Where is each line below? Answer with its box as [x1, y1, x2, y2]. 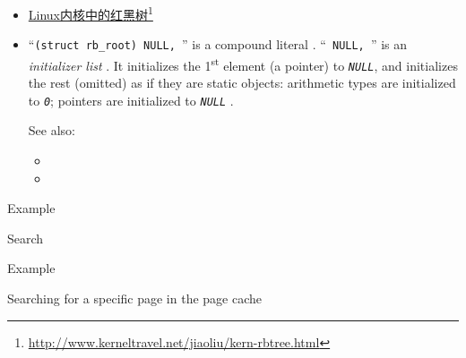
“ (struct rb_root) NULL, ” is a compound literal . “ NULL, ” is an [28, 35, 408, 54]
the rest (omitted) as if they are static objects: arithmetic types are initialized [28, 73, 456, 92]
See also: [28, 121, 75, 140]
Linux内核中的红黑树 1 [28, 3, 153, 23]
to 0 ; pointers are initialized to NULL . [28, 90, 234, 109]
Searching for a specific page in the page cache [7, 289, 263, 308]
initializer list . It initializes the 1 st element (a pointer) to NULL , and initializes [28, 53, 458, 74]
